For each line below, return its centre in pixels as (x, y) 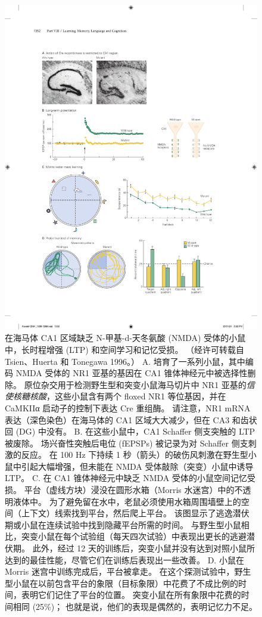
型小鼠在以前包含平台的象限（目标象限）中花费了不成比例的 (121, 583)
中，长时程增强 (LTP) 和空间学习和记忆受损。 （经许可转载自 (125, 349)
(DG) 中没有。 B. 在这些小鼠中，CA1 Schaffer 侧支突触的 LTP (135, 431)
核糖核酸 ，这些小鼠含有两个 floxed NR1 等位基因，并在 (119, 396)
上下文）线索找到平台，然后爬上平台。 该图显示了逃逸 (127, 513)
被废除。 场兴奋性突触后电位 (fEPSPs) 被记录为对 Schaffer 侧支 (127, 443)
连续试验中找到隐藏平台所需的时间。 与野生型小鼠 (144, 524)
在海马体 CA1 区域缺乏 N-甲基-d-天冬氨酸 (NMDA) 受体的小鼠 (125, 338)
